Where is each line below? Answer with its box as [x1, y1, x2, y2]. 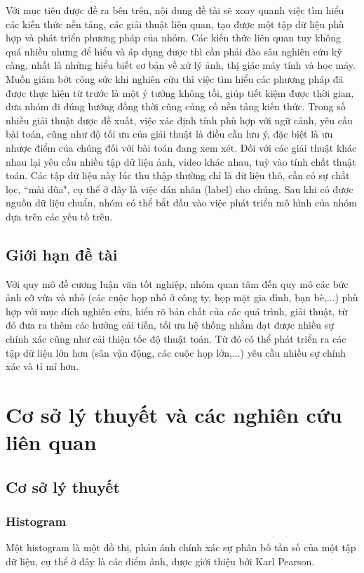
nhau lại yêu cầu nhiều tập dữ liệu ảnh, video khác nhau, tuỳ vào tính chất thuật [6, 154, 356, 169]
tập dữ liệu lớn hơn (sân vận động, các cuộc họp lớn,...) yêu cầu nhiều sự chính [6, 345, 346, 360]
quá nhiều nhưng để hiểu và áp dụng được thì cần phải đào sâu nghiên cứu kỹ [6, 44, 342, 58]
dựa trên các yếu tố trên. [6, 209, 113, 223]
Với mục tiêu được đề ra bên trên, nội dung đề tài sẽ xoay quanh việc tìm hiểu [6, 3, 344, 17]
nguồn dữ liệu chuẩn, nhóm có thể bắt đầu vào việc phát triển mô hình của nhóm [6, 195, 357, 210]
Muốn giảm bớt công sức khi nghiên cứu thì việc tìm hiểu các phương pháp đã [6, 71, 344, 86]
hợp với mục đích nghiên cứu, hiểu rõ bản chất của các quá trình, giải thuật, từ [6, 303, 348, 318]
